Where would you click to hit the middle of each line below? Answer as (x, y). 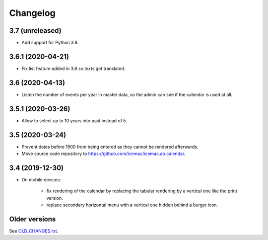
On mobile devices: (41, 179)
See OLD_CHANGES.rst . (34, 231)
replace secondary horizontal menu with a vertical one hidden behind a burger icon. (132, 205)
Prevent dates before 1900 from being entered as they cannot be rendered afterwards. (110, 147)
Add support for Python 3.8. (50, 43)
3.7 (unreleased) (35, 31)
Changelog (32, 13)
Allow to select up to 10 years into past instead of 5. (74, 120)
